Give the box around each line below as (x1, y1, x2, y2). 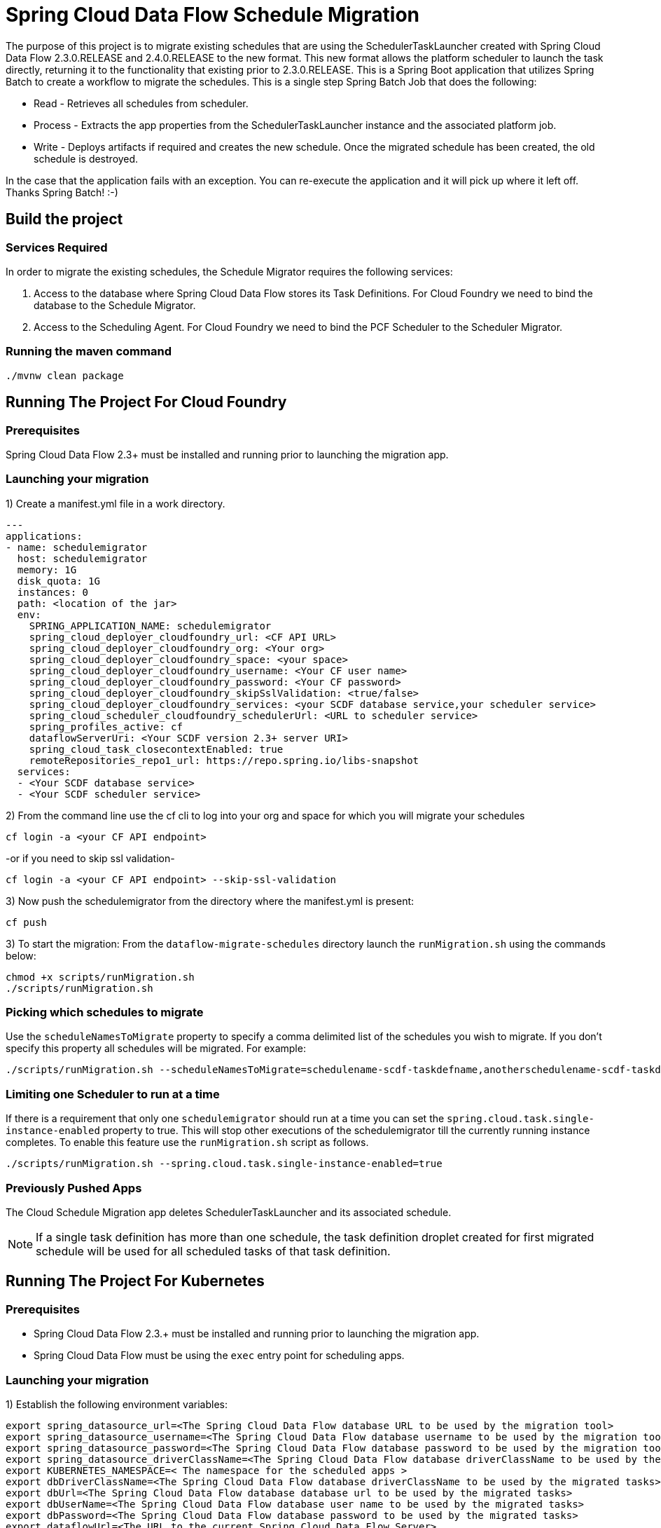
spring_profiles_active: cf (29, 721, 183, 732)
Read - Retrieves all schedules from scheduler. (34, 97, 249, 109)
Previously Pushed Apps (6, 1180, 142, 1195)
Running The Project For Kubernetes (6, 1272, 265, 1290)
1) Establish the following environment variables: (6, 1398, 228, 1410)
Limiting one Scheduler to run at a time (6, 1086, 220, 1101)
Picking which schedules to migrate (6, 1005, 204, 1020)
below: (6, 949, 36, 962)
